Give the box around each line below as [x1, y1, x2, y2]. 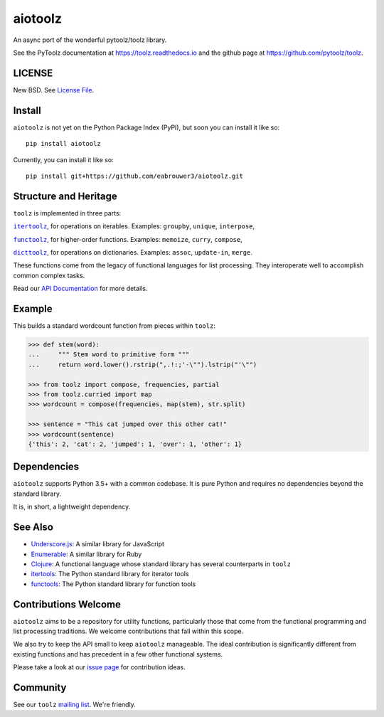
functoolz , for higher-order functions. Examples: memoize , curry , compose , [13, 235, 243, 243]
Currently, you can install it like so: [13, 155, 114, 164]
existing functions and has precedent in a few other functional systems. [13, 649, 223, 658]
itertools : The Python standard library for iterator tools [31, 570, 189, 578]
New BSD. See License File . [13, 85, 95, 94]
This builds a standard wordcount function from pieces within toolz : [13, 322, 216, 330]
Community [13, 681, 67, 694]
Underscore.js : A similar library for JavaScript [31, 540, 165, 548]
